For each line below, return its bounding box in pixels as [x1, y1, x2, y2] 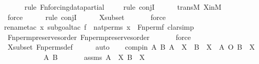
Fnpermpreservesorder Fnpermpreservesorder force [7, 31, 191, 42]
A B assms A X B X [43, 51, 145, 62]
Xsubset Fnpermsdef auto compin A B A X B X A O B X [7, 41, 255, 52]
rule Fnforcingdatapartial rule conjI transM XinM [24, 2, 222, 12]
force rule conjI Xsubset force [7, 11, 166, 22]
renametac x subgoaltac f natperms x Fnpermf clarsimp [4, 22, 194, 32]
